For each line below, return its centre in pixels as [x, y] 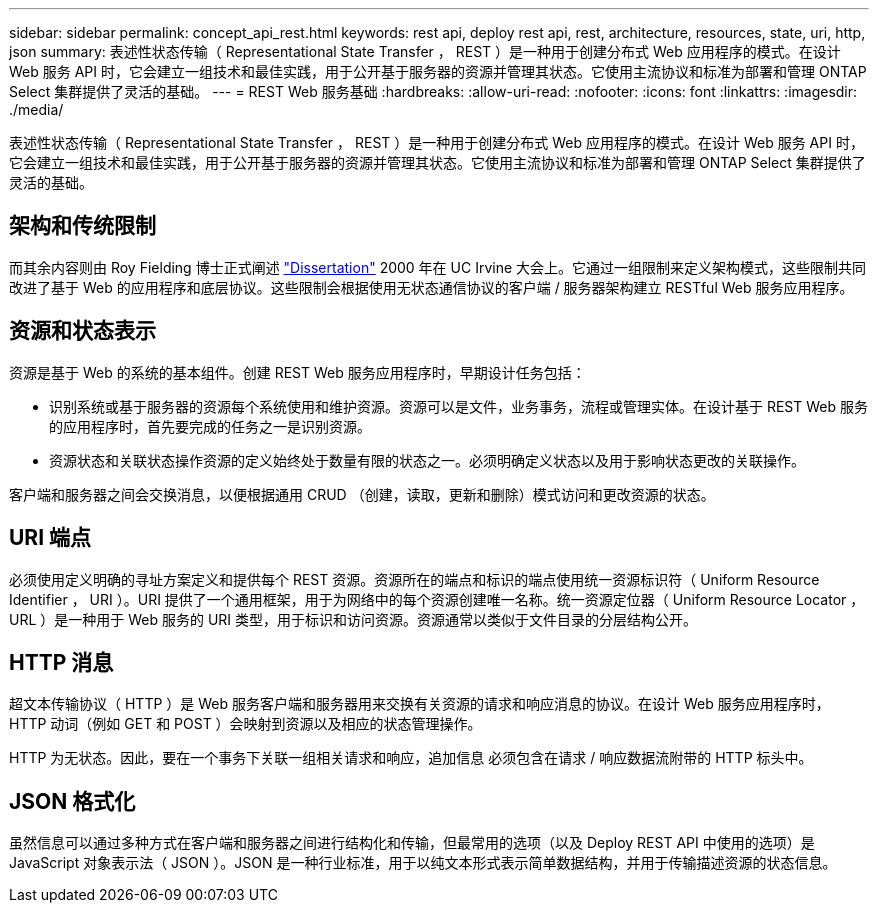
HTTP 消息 [61, 662]
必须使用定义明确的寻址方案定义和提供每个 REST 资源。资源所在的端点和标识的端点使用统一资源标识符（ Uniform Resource [414, 579]
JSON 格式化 [72, 801]
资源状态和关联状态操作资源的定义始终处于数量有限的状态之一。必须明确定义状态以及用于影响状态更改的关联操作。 [427, 460]
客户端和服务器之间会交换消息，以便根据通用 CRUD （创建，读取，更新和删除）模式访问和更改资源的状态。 [362, 494]
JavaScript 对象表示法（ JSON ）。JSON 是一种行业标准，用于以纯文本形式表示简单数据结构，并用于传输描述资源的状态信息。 [423, 863]
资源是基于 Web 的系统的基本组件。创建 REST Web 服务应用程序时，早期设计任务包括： [297, 372]
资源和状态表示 [82, 331]
